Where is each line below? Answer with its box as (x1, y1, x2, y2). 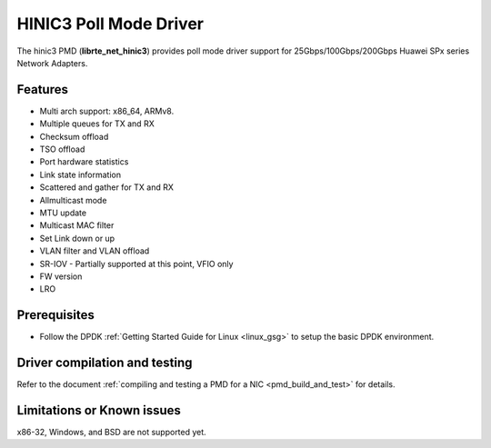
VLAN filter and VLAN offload (39, 245, 150, 256)
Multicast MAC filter (39, 220, 115, 231)
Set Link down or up (39, 233, 115, 244)
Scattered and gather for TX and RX (39, 182, 175, 193)
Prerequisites (16, 307, 95, 323)
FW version (39, 271, 83, 282)
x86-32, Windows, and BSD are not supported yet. (16, 427, 206, 438)
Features (16, 82, 68, 97)
